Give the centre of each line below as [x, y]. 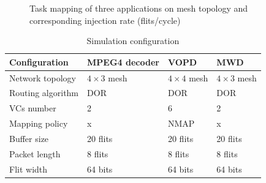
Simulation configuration [133, 41]
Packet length [35, 153]
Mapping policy [39, 123]
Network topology [43, 77]
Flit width [28, 169]
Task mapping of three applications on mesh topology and [139, 8]
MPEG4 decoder [123, 62]
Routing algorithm [44, 93]
